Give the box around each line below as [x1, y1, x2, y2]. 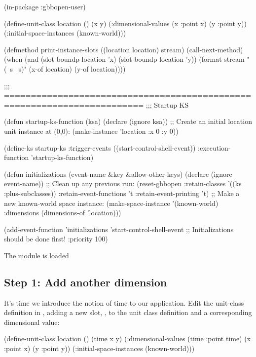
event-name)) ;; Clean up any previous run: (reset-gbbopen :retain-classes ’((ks [4, 178, 242, 189]
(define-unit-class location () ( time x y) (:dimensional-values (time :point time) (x [4, 333, 251, 344]
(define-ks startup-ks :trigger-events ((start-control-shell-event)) [4, 142, 196, 153]
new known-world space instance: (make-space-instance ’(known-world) [4, 198, 219, 208]
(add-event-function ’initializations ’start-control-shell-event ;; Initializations [4, 224, 234, 234]
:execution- [198, 142, 231, 153]
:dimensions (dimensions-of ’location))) [4, 207, 121, 218]
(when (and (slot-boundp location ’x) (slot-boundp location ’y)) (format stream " [4, 54, 250, 64]
